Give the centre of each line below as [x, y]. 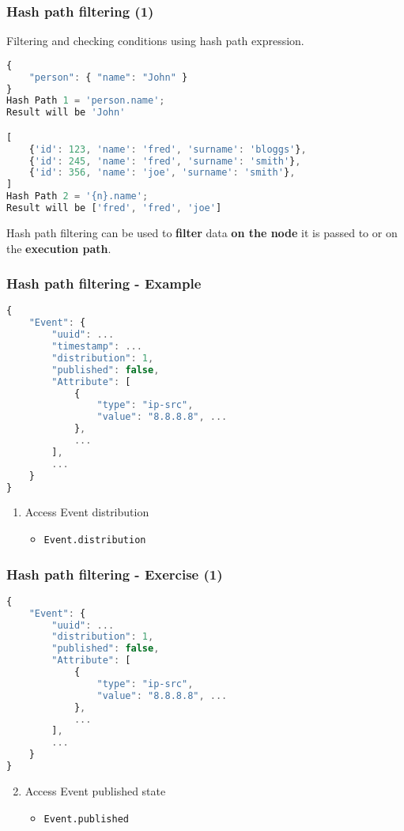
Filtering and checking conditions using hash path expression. [155, 41]
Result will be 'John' [66, 113]
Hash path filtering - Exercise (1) [115, 574]
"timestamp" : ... [97, 346]
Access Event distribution [87, 512]
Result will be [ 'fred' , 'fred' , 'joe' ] [114, 208]
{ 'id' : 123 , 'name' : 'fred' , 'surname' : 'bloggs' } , [168, 149]
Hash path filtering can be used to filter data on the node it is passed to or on [202, 232]
